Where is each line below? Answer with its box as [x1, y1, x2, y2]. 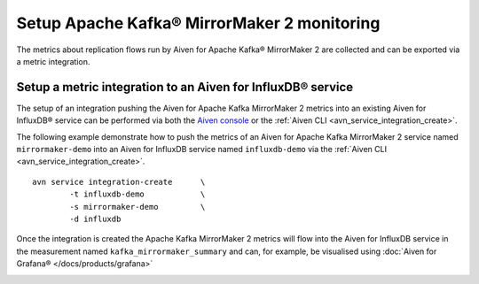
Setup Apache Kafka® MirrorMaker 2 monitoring [16, 13, 381, 33]
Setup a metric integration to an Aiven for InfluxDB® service [16, 80, 354, 95]
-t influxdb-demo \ [69, 189, 206, 199]
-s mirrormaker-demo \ [69, 202, 206, 211]
